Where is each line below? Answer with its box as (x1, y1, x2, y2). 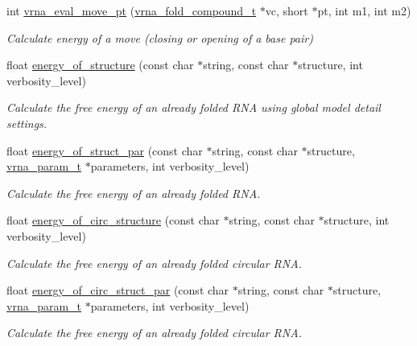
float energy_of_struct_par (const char (6, 142, 203, 159)
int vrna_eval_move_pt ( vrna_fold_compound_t (6, 2, 257, 19)
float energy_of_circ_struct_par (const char (6, 282, 229, 299)
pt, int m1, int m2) (317, 2, 411, 19)
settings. (6, 114, 47, 131)
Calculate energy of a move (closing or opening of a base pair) (6, 29, 313, 46)
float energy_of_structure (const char (6, 56, 194, 73)
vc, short (265, 2, 308, 19)
